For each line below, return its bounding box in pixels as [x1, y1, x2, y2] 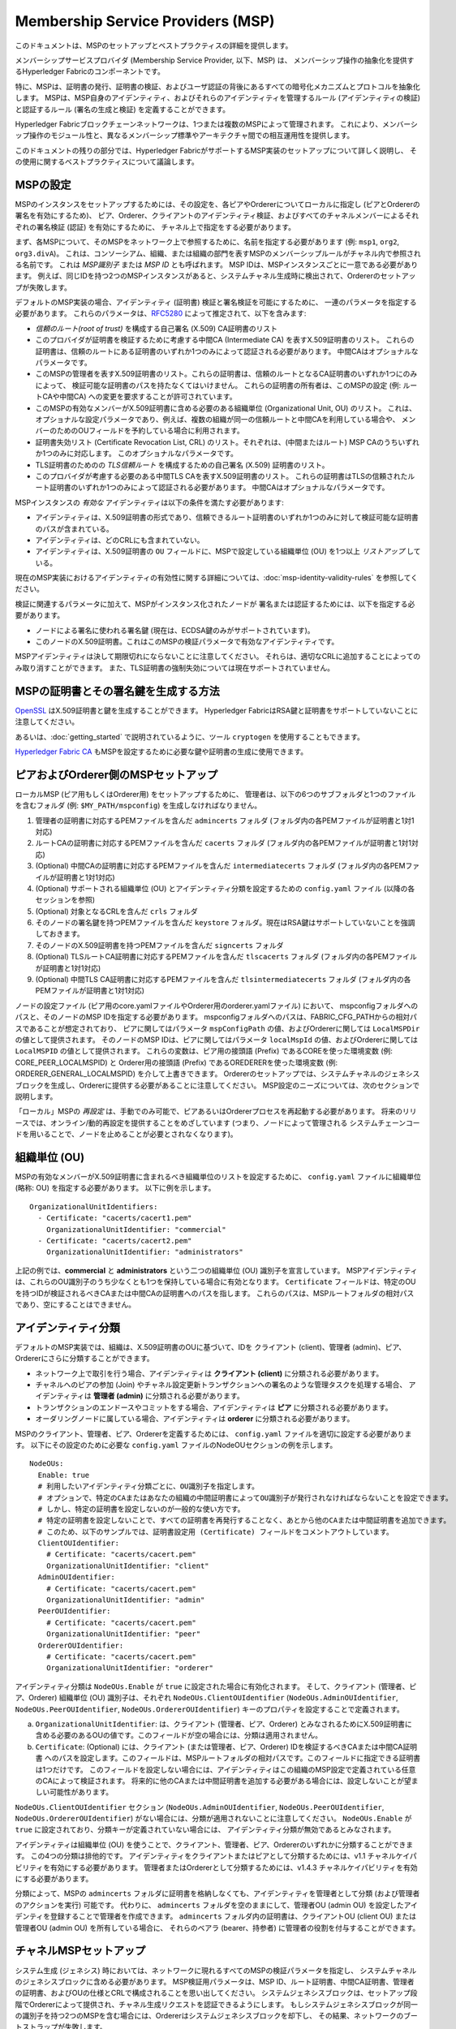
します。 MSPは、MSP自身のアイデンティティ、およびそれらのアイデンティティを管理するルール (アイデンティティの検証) [15, 93, 421, 103]
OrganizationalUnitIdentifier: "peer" [45, 1630, 201, 1639]
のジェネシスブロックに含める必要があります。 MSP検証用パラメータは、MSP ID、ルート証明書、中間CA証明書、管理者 [15, 1976, 415, 1986]
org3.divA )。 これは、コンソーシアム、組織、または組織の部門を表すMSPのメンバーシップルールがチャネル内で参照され [15, 248, 421, 258]
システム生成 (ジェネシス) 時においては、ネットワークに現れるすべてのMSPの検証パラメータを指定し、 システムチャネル [15, 1965, 417, 1975]
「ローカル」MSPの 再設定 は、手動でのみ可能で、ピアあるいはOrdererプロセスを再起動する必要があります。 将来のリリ [15, 1106, 417, 1116]
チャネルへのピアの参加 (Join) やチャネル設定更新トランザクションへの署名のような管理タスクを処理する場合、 [35, 1380, 407, 1389]
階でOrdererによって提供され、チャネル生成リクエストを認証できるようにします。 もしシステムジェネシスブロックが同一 [15, 1999, 418, 2009]
